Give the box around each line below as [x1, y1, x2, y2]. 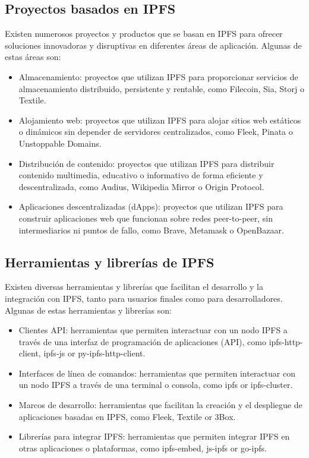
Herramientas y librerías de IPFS [5, 252, 215, 271]
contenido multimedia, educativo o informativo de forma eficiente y [18, 169, 263, 181]
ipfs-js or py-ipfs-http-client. [43, 347, 146, 359]
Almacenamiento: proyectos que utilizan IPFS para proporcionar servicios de [18, 70, 298, 83]
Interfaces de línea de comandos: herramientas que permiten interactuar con [18, 367, 295, 379]
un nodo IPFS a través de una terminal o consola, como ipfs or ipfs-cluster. [18, 378, 293, 391]
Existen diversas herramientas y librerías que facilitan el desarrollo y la [5, 280, 263, 293]
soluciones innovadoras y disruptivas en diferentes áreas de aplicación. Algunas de [5, 39, 302, 51]
